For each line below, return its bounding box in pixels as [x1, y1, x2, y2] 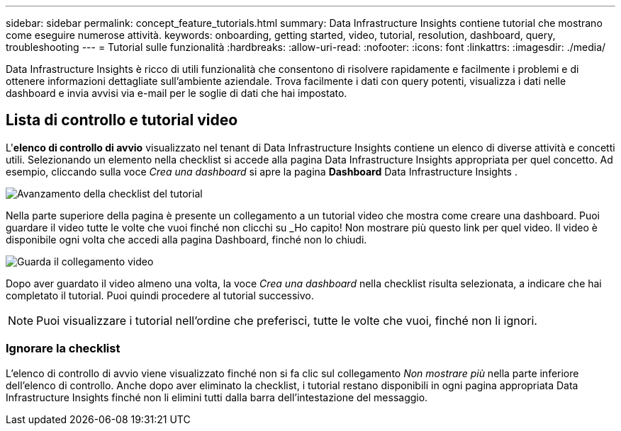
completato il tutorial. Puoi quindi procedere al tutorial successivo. [6, 289, 314, 301]
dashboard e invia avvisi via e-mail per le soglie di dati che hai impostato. [6, 87, 347, 99]
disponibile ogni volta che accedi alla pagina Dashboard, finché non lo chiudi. [6, 233, 367, 246]
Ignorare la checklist [6, 341, 121, 356]
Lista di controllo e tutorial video [6, 111, 238, 130]
